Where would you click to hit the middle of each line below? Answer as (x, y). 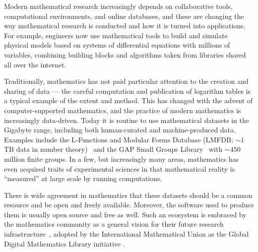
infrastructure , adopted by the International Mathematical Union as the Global (127, 234)
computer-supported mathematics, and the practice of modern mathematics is (123, 110)
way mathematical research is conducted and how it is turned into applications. (125, 26)
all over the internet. (35, 64)
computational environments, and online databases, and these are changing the (124, 16)
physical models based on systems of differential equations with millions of (117, 45)
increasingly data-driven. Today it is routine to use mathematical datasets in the (127, 120)
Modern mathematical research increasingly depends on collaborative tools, (118, 6)
